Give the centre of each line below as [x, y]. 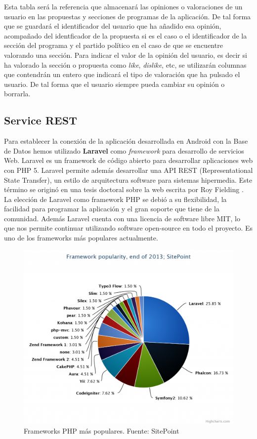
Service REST [41, 120]
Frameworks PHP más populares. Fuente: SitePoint [102, 431]
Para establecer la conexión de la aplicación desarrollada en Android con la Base [126, 141]
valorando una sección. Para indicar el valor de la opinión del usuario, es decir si [126, 55]
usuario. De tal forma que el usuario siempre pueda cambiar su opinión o [114, 84]
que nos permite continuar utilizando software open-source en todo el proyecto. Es [128, 228]
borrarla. [17, 94]
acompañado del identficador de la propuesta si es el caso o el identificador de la [126, 35]
